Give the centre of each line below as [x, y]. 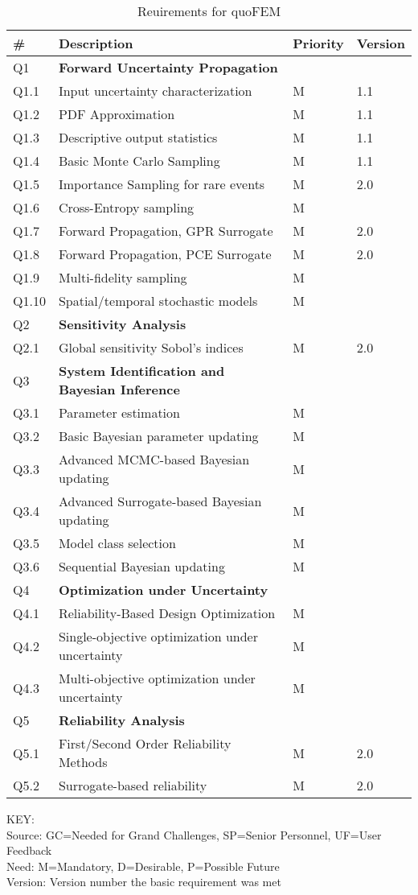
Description [96, 43]
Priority [318, 43]
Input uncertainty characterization [155, 91]
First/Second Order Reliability [145, 743]
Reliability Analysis [121, 720]
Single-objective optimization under [158, 636]
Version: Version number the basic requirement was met [144, 882]
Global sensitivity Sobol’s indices [151, 347]
